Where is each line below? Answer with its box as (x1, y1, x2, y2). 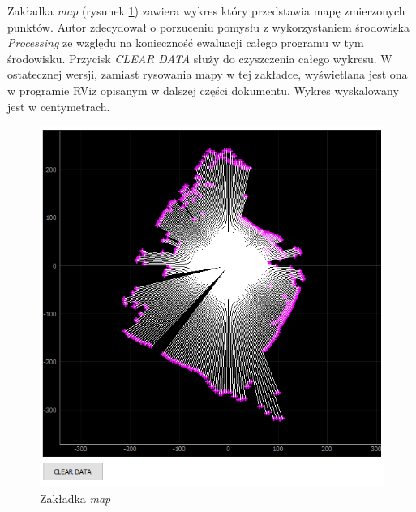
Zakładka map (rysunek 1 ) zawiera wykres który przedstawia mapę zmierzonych (7, 2, 405, 19)
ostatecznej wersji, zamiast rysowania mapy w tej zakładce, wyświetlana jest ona (7, 66, 408, 83)
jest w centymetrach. (7, 97, 110, 114)
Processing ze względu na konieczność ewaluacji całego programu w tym (7, 34, 364, 51)
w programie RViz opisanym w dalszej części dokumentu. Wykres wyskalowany (7, 81, 399, 98)
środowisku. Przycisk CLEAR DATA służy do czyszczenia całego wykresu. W (7, 49, 392, 67)
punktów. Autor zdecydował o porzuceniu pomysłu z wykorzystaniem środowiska (7, 18, 410, 35)
